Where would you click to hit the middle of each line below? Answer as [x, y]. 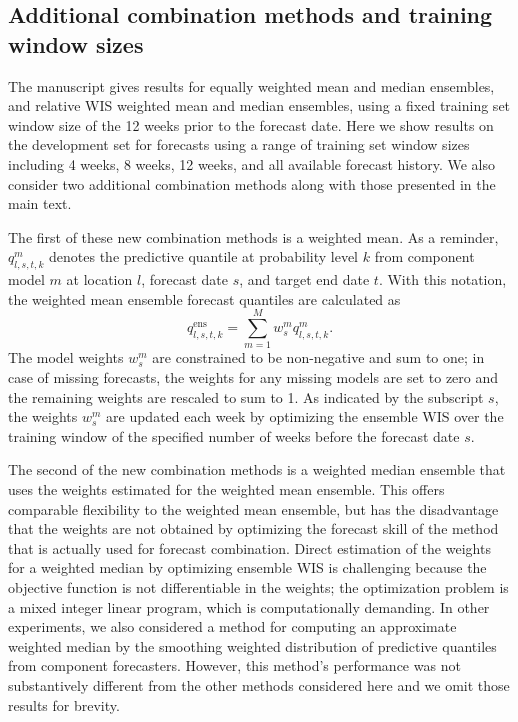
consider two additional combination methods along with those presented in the [252, 183]
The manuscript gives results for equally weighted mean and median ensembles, [251, 85]
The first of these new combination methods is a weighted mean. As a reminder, [253, 236]
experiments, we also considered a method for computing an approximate [232, 626]
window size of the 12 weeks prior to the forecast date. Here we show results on [251, 124]
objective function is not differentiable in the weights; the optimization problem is [258, 586]
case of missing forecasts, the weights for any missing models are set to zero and [253, 377]
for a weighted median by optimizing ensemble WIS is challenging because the [247, 567]
